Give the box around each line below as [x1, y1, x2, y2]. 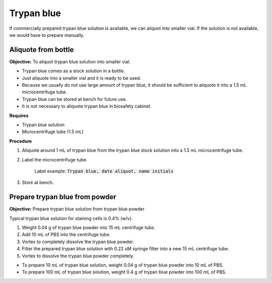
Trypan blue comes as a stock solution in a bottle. [22, 68, 125, 74]
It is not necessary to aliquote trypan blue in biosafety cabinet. [22, 103, 152, 109]
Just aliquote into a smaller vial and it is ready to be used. [22, 75, 141, 81]
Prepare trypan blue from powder [9, 193, 116, 201]
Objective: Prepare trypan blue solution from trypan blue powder [9, 206, 145, 212]
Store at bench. [22, 180, 54, 186]
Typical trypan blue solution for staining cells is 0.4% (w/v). [9, 215, 133, 221]
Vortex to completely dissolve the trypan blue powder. [22, 239, 134, 245]
